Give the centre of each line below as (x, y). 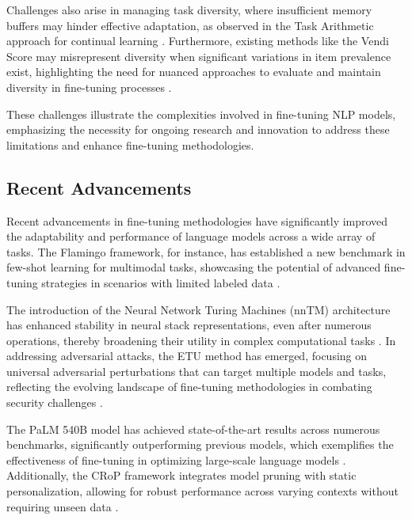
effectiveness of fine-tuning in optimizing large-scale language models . (176, 459)
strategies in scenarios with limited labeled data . (161, 282)
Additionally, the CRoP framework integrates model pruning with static (181, 475)
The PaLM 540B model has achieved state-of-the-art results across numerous (193, 429)
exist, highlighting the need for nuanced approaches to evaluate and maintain (194, 72)
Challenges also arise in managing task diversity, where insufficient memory (189, 9)
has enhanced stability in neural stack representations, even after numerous (189, 325)
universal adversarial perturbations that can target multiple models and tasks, (196, 371)
